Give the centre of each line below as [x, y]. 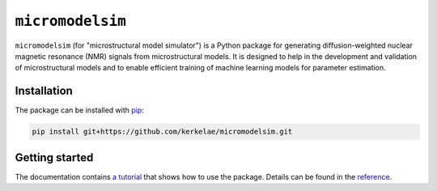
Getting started [54, 157]
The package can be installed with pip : [80, 110]
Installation [44, 91]
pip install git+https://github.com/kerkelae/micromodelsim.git [162, 132]
